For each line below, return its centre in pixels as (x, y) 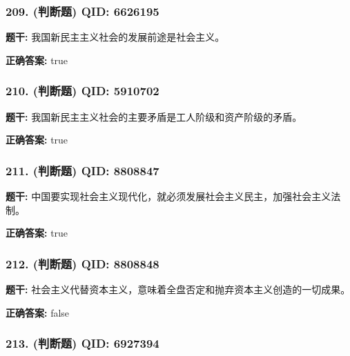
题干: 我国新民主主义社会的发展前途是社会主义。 (115, 37)
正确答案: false (38, 312)
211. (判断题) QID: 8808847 (82, 170)
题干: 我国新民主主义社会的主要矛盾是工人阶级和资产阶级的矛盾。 (154, 116)
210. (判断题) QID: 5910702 (82, 91)
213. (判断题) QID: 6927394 (82, 343)
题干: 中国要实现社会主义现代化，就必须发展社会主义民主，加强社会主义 (168, 196)
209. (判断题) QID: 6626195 (82, 11)
